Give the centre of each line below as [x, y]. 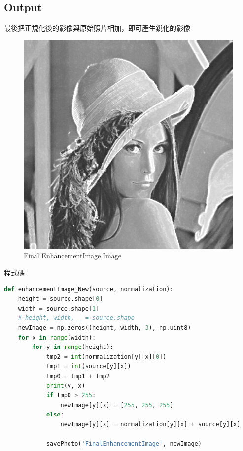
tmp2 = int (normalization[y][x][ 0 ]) [106, 357]
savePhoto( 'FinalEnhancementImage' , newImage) [124, 444]
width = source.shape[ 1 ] [59, 308]
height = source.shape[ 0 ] [60, 299]
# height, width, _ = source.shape [76, 318]
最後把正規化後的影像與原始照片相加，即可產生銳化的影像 [97, 28]
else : [55, 415]
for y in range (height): [73, 347]
